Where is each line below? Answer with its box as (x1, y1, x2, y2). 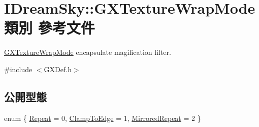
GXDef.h (44, 63, 72, 74)
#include (4, 63, 33, 74)
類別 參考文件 (4, 17, 95, 38)
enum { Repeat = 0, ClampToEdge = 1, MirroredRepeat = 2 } (4, 112, 201, 123)
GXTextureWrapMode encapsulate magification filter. (4, 47, 171, 57)
